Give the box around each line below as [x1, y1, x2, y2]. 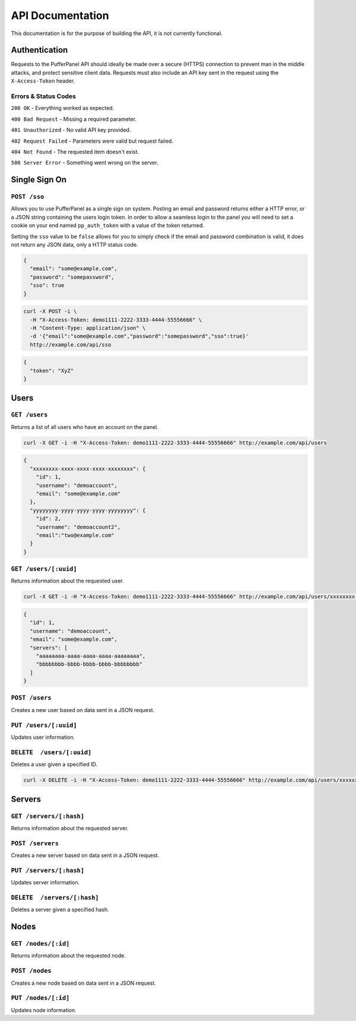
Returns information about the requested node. [11, 952, 126, 959]
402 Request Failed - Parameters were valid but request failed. [11, 137, 173, 144]
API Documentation [11, 9, 109, 22]
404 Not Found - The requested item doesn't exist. [11, 148, 139, 155]
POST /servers [11, 839, 59, 847]
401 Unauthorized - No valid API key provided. [11, 127, 131, 134]
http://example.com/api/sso [30, 341, 112, 348]
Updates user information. [11, 734, 75, 740]
